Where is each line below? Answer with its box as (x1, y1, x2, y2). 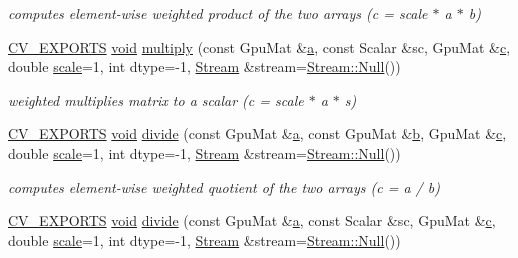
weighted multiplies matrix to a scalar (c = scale (8, 89, 304, 110)
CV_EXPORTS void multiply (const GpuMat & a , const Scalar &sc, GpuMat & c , (8, 36, 511, 57)
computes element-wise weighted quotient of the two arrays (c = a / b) (8, 176, 440, 197)
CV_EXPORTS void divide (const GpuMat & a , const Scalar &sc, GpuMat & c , (8, 210, 496, 231)
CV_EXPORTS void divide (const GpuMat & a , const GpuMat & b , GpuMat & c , (8, 123, 507, 144)
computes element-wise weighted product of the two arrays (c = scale (8, 3, 428, 23)
